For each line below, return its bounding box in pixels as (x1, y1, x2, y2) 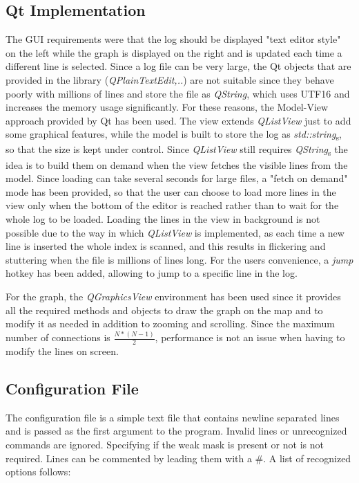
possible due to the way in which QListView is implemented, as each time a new (6, 225, 345, 239)
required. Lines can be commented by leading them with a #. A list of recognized (6, 450, 351, 465)
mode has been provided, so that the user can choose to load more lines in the (6, 184, 336, 199)
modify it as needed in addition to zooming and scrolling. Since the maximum (6, 316, 335, 331)
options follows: (6, 464, 71, 479)
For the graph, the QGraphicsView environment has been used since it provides (6, 289, 341, 303)
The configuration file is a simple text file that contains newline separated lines (6, 410, 340, 424)
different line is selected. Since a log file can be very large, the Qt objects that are (6, 59, 351, 73)
